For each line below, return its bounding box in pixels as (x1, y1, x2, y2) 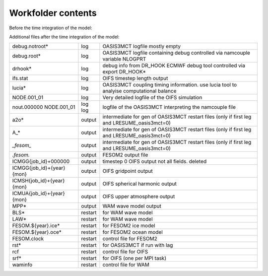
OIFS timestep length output (102, 75, 168, 82)
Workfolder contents (9, 7, 97, 18)
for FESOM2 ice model (102, 222, 155, 229)
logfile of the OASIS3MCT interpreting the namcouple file (102, 104, 236, 111)
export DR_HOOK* (102, 69, 146, 75)
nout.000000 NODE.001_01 (12, 104, 75, 111)
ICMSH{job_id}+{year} (12, 177, 65, 184)
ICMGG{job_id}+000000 (12, 158, 70, 165)
